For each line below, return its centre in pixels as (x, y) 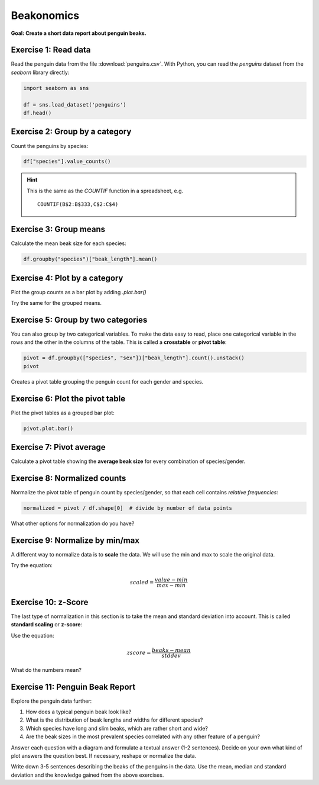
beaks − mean (171, 650)
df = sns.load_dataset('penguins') (75, 104)
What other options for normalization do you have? (73, 523)
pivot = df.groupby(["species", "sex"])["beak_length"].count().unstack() (134, 358)
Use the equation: (32, 635)
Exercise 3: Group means (58, 229)
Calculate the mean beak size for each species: (69, 243)
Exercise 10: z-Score (50, 602)
